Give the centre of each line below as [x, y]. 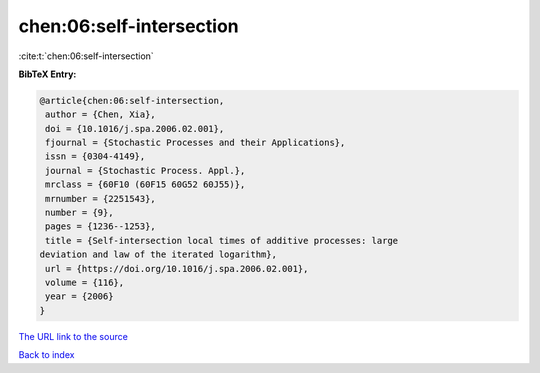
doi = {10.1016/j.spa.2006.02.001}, [135, 128]
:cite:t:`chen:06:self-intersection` [86, 56]
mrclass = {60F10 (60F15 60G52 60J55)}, [145, 184]
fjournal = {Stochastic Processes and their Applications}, [195, 143]
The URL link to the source [73, 336]
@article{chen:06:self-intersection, [132, 100]
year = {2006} [79, 296]
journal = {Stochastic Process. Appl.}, [145, 170]
